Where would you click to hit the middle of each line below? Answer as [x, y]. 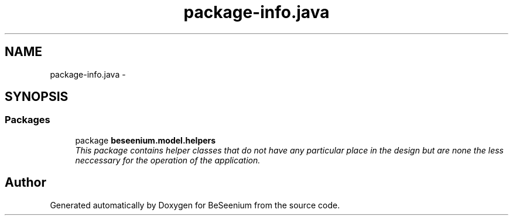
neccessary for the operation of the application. [168, 160]
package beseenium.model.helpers [146, 140]
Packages [28, 120]
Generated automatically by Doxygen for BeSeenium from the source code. [195, 205]
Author [25, 183]
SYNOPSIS [37, 97]
